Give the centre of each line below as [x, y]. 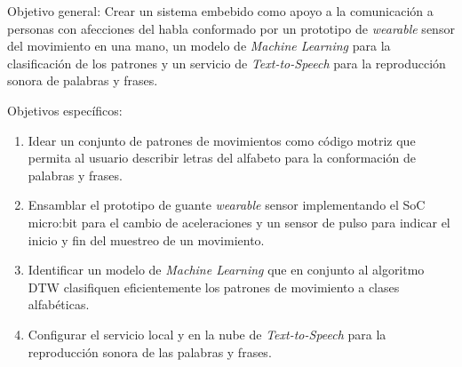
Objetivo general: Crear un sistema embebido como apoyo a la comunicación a [220, 11]
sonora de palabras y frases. [83, 80]
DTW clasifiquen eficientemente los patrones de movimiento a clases [214, 287]
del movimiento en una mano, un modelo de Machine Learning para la [199, 46]
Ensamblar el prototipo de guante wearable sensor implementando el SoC [227, 205]
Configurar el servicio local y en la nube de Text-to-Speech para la [207, 334]
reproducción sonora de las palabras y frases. [150, 351]
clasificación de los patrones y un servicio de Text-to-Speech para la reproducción [227, 63]
